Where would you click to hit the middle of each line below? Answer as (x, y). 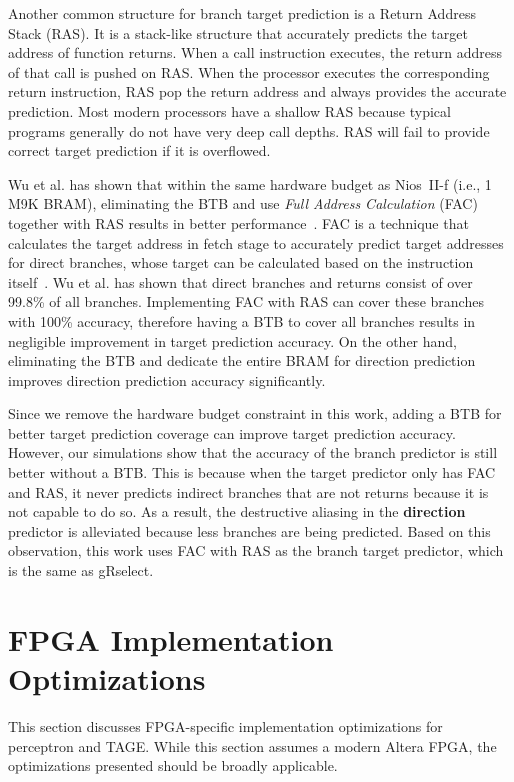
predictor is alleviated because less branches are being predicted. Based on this (249, 530)
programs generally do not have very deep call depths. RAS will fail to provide (249, 130)
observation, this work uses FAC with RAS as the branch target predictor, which (256, 550)
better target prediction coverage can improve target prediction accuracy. (232, 432)
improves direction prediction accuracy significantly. (167, 379)
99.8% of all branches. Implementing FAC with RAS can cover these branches (246, 301)
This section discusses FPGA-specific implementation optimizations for (225, 725)
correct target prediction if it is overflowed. (139, 150)
